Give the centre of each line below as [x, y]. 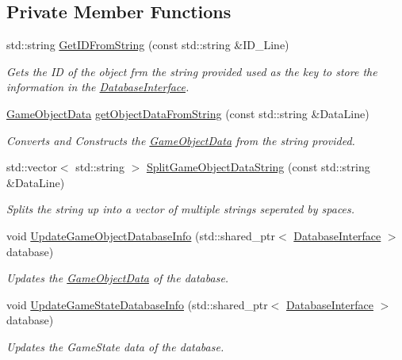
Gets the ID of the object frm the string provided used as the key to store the [192, 71]
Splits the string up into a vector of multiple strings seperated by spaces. [181, 209]
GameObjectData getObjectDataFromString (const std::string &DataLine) [188, 113]
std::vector [32, 167]
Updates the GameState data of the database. [115, 346]
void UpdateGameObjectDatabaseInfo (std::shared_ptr [141, 235]
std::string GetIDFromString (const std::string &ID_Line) [148, 45]
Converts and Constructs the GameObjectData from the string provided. [181, 140]
